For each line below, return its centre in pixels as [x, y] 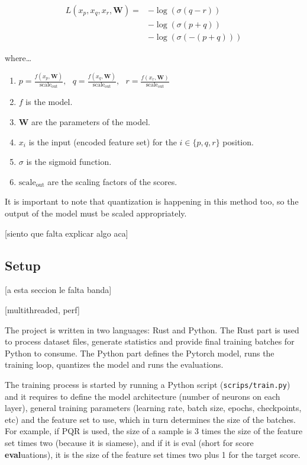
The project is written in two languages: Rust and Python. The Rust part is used [152, 329]
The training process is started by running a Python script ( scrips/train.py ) [148, 384]
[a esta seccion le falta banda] [58, 290]
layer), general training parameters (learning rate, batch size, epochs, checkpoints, [153, 408]
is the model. [49, 102]
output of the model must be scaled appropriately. [96, 213]
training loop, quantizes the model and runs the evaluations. [114, 364]
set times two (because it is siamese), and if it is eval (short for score [129, 443]
